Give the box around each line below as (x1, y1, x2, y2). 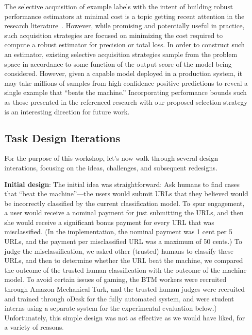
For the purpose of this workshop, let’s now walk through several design (4, 153, 218, 163)
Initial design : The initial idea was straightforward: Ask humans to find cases (4, 179, 240, 189)
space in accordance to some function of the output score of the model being (4, 58, 232, 69)
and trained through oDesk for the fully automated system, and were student (4, 293, 234, 303)
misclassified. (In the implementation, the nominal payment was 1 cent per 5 (4, 226, 233, 237)
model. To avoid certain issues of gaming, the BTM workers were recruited (4, 274, 227, 284)
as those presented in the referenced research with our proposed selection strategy (4, 96, 248, 107)
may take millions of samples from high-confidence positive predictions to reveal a (4, 77, 248, 88)
